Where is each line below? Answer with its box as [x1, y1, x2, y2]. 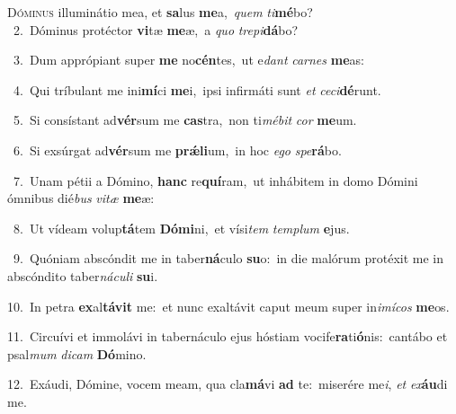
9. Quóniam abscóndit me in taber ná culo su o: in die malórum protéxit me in [13, 249, 444, 268]
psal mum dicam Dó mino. [7, 344, 147, 363]
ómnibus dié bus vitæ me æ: [7, 189, 155, 207]
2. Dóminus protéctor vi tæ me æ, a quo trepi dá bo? [13, 20, 299, 39]
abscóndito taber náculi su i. [7, 266, 158, 285]
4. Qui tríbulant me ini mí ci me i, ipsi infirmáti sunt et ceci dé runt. [13, 80, 381, 99]
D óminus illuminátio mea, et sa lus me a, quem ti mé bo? [7, 3, 313, 21]
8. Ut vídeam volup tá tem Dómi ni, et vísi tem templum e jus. [13, 218, 350, 237]
